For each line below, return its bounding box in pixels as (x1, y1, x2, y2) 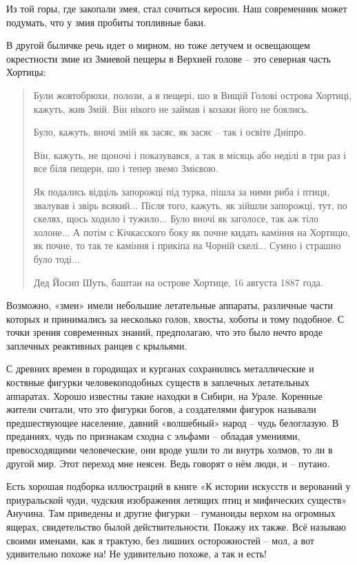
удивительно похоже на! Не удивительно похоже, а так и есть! (6, 546, 267, 561)
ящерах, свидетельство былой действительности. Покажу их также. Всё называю (6, 520, 347, 533)
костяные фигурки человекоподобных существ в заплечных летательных (6, 375, 309, 390)
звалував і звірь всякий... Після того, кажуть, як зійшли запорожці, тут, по (33, 198, 347, 212)
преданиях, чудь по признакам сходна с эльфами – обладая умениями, (6, 429, 300, 443)
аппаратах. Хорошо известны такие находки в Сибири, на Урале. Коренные (6, 388, 323, 403)
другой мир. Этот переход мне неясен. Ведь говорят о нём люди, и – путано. (6, 456, 330, 470)
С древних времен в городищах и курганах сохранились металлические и (6, 361, 314, 376)
